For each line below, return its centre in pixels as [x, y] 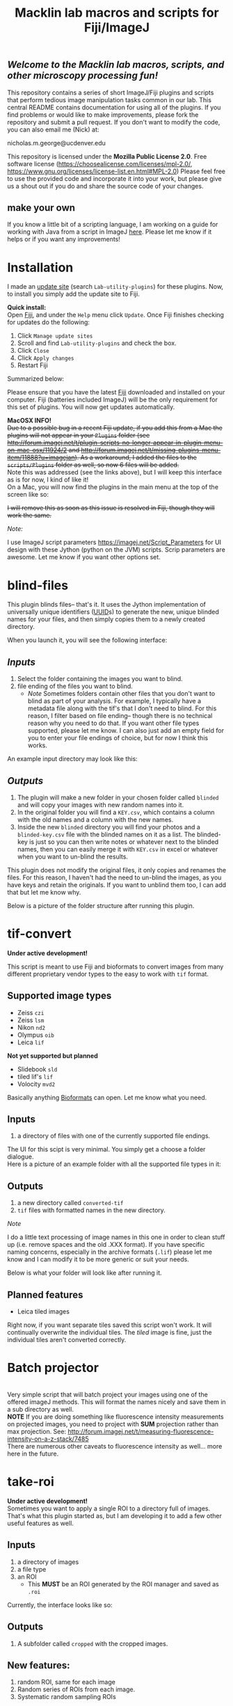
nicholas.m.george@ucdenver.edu [57, 143]
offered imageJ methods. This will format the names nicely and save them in [116, 1402]
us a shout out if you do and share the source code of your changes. [105, 186]
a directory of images [48, 1562]
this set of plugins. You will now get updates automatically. [91, 407]
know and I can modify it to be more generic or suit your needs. [98, 1259]
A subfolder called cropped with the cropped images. [93, 1643]
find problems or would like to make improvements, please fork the [103, 114]
